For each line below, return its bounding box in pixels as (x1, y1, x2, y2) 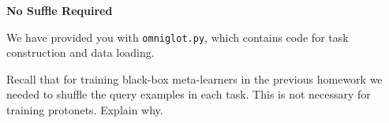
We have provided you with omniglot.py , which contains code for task (6, 28, 349, 45)
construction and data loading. (6, 44, 155, 61)
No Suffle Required (6, 2, 113, 18)
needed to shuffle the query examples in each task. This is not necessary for (6, 86, 371, 102)
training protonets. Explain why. (6, 102, 163, 118)
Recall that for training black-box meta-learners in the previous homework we (6, 70, 383, 87)
